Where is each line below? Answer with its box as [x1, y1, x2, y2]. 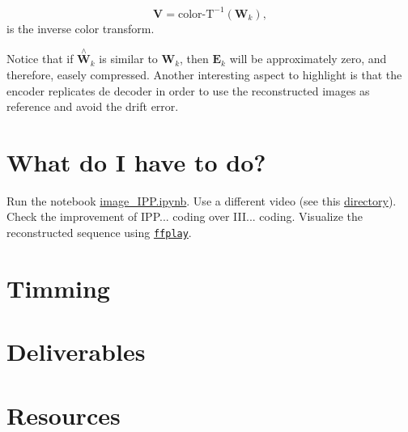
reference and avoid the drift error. [6, 98, 179, 115]
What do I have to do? [6, 145, 266, 178]
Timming [6, 271, 110, 304]
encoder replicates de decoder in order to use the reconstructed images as [6, 82, 370, 99]
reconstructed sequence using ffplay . [6, 224, 192, 240]
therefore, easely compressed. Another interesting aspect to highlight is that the [6, 66, 402, 83]
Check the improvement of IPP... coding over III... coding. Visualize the [6, 208, 363, 225]
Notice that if [6, 50, 74, 67]
